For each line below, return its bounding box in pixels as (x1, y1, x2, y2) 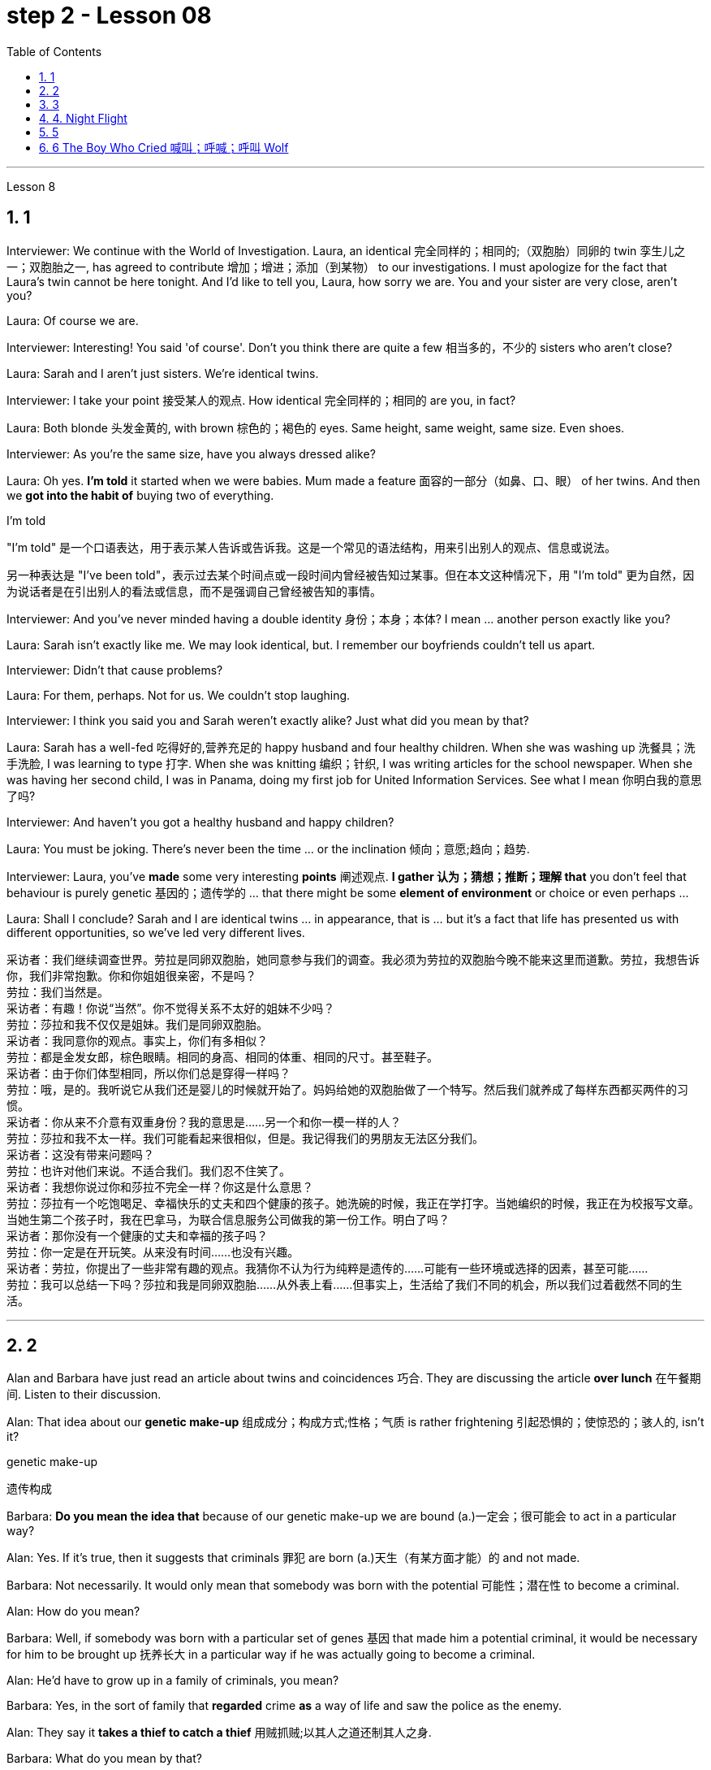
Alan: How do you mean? (6, 1604, 140, 1619)
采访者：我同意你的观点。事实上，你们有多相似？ (6, 1033, 268, 1048)
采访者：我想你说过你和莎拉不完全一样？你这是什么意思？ (6, 1179, 313, 1194)
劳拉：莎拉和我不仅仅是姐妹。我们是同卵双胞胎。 (6, 1017, 268, 1031)
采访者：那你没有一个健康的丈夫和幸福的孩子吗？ (6, 1228, 268, 1243)
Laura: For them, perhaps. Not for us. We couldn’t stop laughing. (6, 688, 351, 702)
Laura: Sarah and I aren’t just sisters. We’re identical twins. (6, 366, 319, 380)
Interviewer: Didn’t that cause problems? (6, 662, 223, 677)
